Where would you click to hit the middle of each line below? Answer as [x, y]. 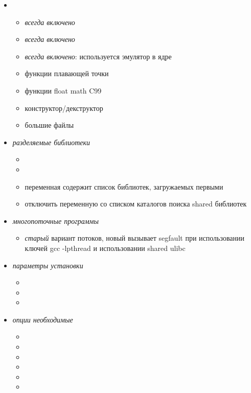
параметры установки [48, 265]
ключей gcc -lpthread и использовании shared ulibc [105, 248]
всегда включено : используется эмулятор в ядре [98, 56]
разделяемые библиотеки [51, 142]
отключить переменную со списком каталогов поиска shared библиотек [136, 204]
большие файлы [49, 125]
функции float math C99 [63, 90]
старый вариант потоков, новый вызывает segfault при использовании [134, 238]
